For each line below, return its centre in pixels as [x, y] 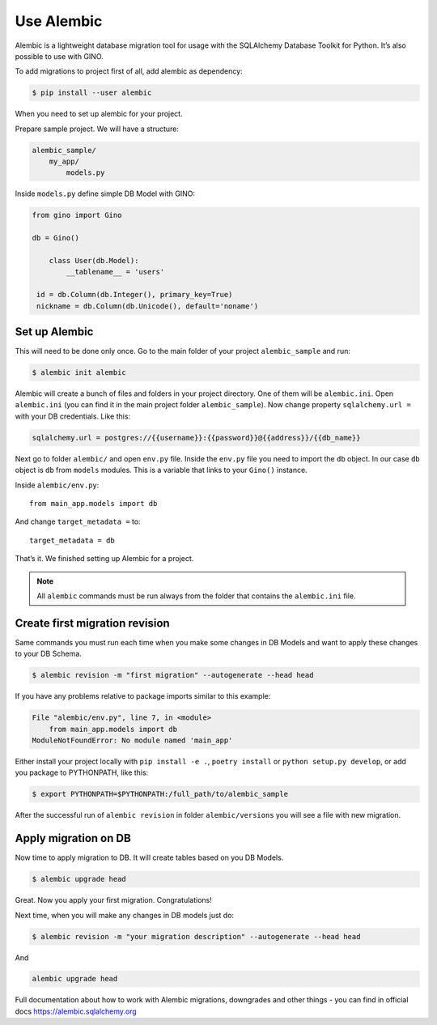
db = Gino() [56, 238]
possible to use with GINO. [59, 56]
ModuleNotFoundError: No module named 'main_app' [132, 740]
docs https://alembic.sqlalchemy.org [76, 1011]
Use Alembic [59, 21]
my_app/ [64, 162]
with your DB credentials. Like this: [73, 416]
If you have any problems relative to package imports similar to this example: [143, 696]
